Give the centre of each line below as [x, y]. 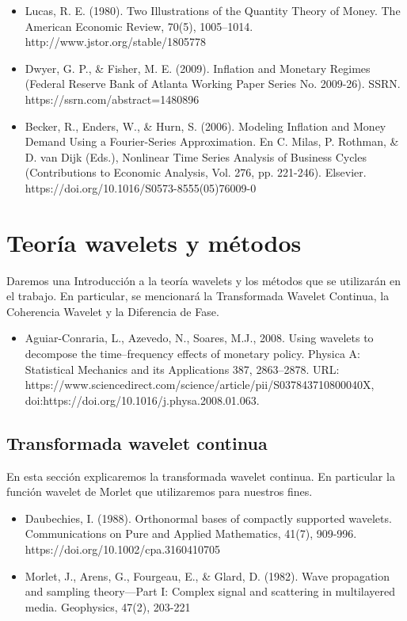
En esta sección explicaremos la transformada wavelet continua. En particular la [201, 476]
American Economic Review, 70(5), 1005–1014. [139, 26]
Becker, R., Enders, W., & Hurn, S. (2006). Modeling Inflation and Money [205, 126]
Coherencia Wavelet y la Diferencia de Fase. [113, 311]
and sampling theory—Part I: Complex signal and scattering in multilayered [210, 591]
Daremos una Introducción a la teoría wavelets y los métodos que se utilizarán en [204, 280]
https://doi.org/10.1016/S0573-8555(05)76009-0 [141, 187]
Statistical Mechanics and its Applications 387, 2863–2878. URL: [182, 369]
